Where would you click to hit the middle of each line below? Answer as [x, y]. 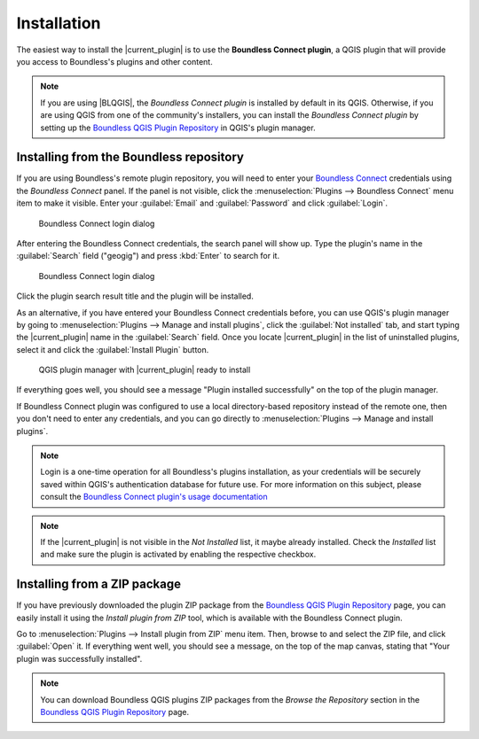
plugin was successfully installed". [79, 658]
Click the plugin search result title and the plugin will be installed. [135, 296]
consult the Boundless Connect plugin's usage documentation [154, 497]
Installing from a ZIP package [99, 584]
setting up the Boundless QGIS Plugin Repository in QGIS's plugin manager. [178, 128]
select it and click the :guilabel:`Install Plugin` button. [113, 349]
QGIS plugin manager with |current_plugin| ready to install [145, 370]
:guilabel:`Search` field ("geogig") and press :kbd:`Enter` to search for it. [148, 256]
